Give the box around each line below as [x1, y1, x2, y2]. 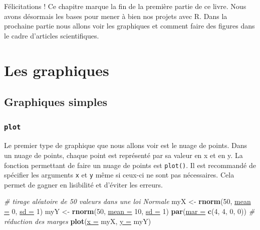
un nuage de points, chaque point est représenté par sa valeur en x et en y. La [4, 149, 243, 160]
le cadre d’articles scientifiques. [4, 30, 99, 40]
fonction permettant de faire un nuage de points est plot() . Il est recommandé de [4, 159, 256, 170]
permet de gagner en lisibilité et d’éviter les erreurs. [4, 179, 163, 189]
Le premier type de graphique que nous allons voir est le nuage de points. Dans [4, 140, 247, 150]
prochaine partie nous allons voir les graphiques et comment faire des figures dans [4, 20, 255, 31]
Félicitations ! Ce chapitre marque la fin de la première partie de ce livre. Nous [4, 1, 246, 11]
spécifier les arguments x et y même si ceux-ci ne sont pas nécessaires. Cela [4, 169, 234, 180]
